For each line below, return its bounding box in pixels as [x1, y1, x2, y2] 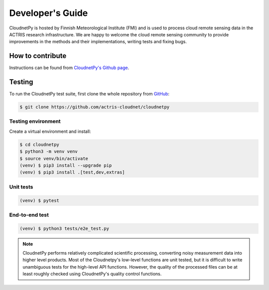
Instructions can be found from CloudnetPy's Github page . [9, 65, 130, 71]
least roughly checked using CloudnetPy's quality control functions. [22, 271, 162, 277]
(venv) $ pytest [19, 197, 60, 203]
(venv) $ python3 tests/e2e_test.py [19, 225, 110, 231]
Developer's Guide [9, 7, 88, 18]
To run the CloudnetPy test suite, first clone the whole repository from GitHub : [9, 91, 169, 97]
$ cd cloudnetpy [19, 142, 60, 147]
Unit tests [9, 183, 33, 190]
